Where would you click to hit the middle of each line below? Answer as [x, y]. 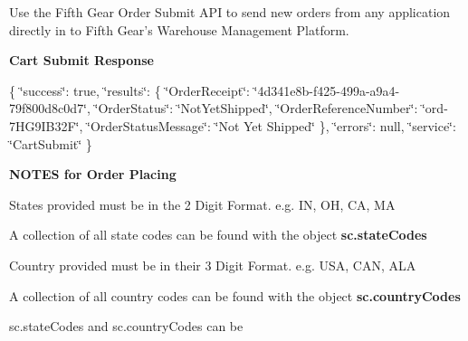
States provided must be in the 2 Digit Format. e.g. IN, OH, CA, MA [202, 204]
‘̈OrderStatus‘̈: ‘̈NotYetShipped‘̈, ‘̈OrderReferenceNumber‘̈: [256, 108]
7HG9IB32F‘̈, [46, 125]
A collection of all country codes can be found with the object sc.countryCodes [235, 295]
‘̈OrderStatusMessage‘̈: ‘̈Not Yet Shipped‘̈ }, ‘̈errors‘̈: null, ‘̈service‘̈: [272, 125]
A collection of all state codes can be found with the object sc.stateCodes [218, 235]
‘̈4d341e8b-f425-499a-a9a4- [327, 90]
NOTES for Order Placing [93, 174]
